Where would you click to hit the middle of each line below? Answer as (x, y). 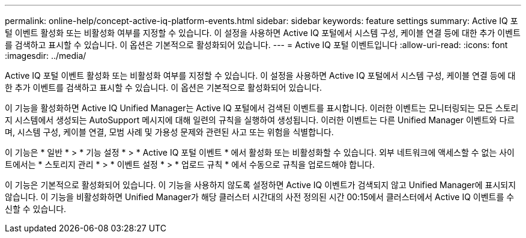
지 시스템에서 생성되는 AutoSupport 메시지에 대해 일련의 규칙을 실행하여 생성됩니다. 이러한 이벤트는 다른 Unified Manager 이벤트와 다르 (260, 120)
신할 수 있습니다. (36, 209)
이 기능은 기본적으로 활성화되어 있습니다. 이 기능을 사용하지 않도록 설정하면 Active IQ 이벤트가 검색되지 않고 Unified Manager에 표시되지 (261, 185)
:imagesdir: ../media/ (46, 56)
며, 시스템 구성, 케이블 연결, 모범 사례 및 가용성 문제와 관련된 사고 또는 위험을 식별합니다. (169, 132)
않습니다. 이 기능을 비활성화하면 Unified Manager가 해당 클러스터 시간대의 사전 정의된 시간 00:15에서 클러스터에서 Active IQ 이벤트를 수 (260, 197)
